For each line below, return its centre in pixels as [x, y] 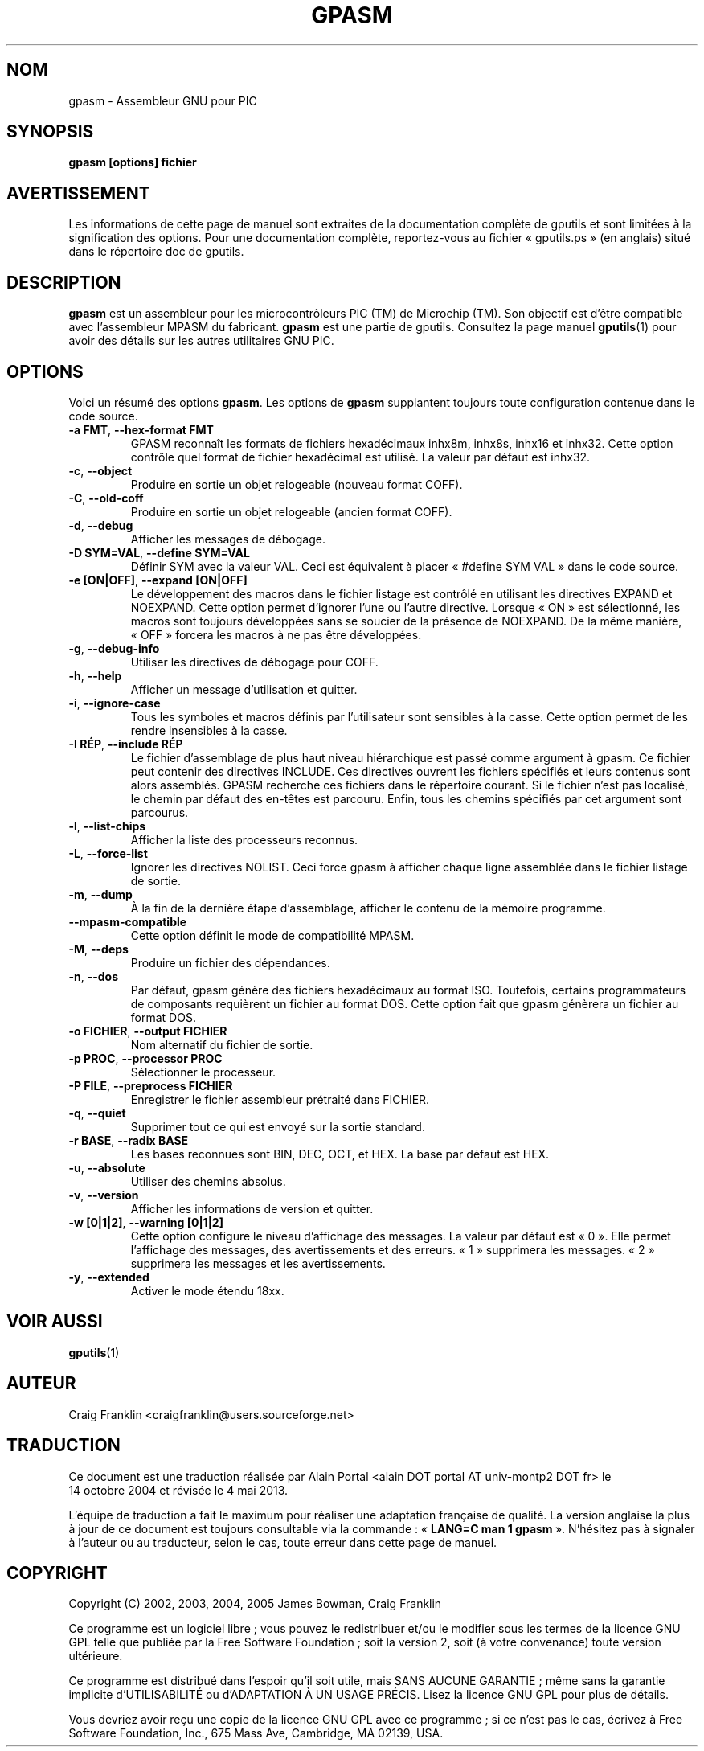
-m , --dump [100, 894]
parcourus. [160, 812]
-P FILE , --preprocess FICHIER [151, 1085]
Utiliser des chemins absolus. [208, 1181]
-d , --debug [101, 525]
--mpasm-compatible [128, 921]
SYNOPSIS [50, 132]
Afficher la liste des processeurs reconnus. [244, 839]
